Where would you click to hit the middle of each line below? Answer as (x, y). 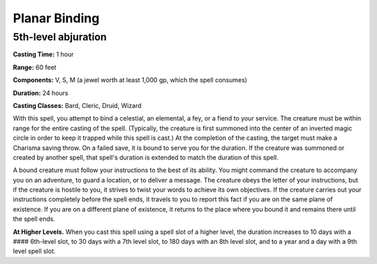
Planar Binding (56, 18)
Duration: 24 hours (41, 93)
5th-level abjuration (60, 37)
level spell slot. (34, 251)
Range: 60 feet (35, 67)
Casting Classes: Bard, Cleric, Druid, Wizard (77, 105)
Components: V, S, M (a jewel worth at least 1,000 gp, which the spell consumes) (130, 80)
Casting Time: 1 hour (43, 54)
